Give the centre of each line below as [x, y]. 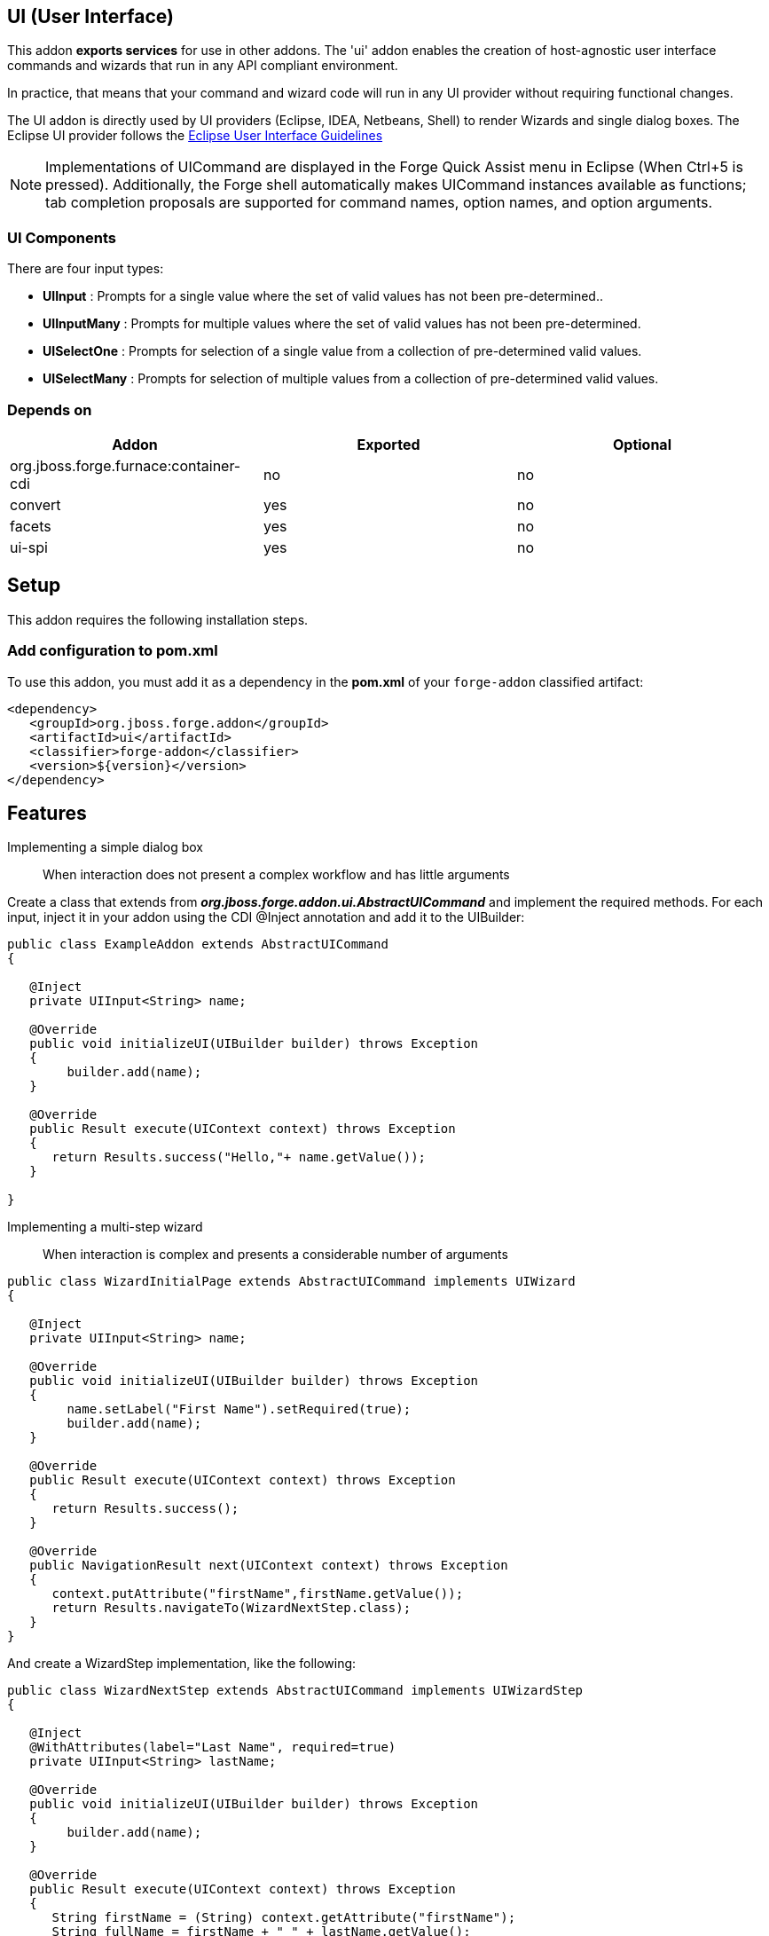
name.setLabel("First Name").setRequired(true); [239, 1409]
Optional [642, 444]
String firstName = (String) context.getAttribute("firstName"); [284, 1918]
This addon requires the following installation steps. [158, 619]
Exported [388, 444]
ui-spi [29, 547]
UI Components [62, 237]
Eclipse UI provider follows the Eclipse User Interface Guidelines [195, 136]
